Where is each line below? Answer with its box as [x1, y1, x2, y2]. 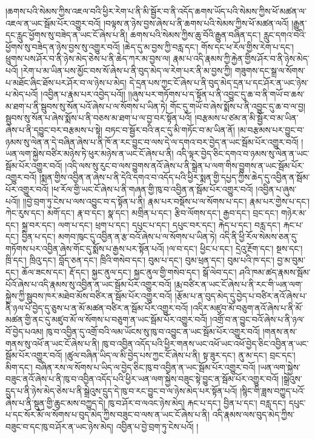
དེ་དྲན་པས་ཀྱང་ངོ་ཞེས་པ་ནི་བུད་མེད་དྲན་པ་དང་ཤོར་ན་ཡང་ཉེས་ [129, 76, 309, 88]
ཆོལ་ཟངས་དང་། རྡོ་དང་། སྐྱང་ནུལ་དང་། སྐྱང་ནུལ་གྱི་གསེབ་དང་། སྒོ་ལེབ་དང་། [21, 266, 237, 279]
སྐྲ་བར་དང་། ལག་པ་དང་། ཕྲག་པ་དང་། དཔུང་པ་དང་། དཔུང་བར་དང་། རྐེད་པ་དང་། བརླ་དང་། [21, 218, 280, 231]
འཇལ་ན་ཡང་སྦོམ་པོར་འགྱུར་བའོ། [5, 16, 101, 29]
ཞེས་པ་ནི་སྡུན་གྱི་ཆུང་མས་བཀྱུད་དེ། [5, 396, 105, 409]
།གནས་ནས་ [262, 325, 297, 338]
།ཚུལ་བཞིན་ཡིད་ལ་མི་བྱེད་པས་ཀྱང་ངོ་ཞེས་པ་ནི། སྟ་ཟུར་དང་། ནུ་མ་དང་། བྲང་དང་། [65, 349, 296, 361]
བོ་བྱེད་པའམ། [5, 325, 44, 338]
